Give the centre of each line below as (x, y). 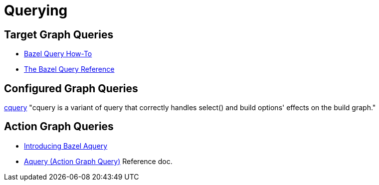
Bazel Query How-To (58, 54)
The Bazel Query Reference (69, 69)
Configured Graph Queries (71, 88)
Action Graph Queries (59, 127)
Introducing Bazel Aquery (66, 146)
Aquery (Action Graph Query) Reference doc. (98, 161)
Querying (36, 10)
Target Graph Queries (59, 34)
